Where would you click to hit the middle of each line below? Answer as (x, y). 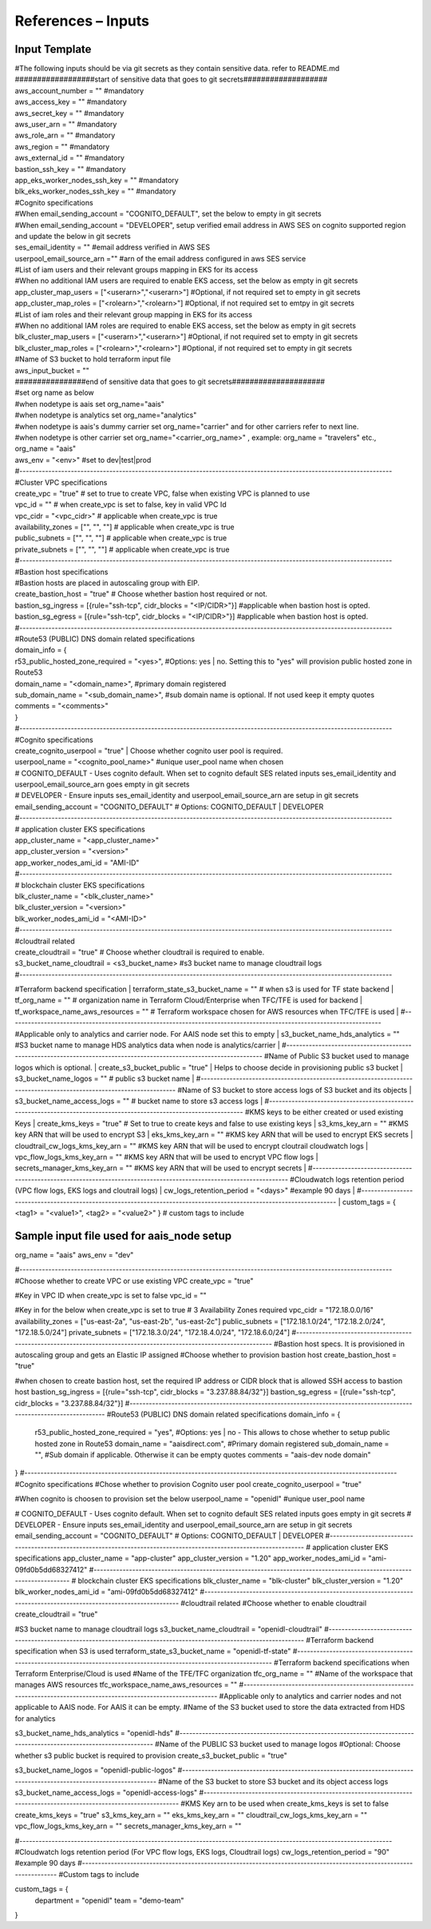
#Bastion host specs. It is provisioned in (339, 1344)
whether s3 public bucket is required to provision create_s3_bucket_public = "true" (151, 1756)
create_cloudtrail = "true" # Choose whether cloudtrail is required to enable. (140, 952)
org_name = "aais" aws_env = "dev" (74, 1254)
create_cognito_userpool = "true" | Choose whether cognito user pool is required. (149, 751)
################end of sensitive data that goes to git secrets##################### (170, 381)
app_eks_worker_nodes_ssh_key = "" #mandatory (97, 180)
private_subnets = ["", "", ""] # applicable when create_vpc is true (122, 549)
